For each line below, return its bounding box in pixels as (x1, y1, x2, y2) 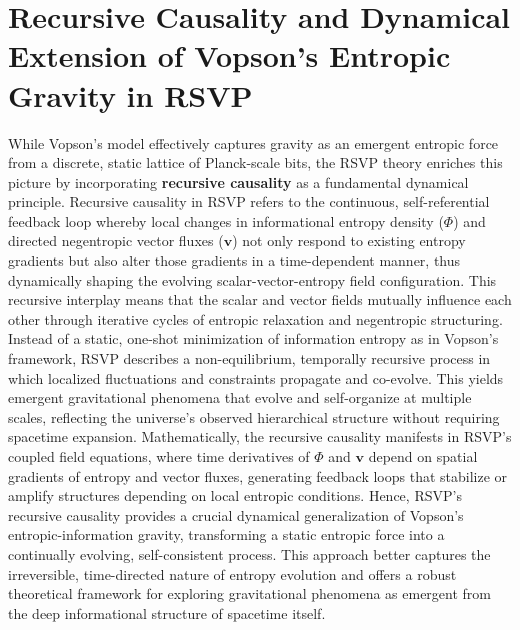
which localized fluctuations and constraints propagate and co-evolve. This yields (8, 367, 504, 388)
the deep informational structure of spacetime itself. (8, 602, 326, 623)
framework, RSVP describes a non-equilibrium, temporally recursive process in (8, 348, 491, 369)
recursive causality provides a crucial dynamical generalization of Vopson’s (8, 504, 464, 525)
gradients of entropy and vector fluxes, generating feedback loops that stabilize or (8, 465, 508, 486)
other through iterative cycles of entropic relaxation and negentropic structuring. (8, 308, 503, 329)
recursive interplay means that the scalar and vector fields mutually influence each (8, 289, 512, 310)
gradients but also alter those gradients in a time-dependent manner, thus (8, 250, 461, 271)
